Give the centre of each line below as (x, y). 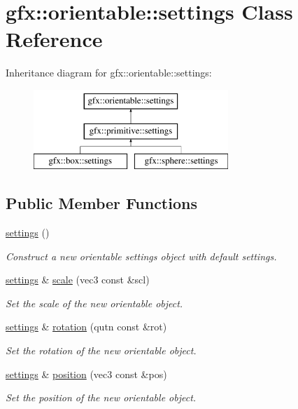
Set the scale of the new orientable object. (94, 303)
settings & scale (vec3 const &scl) (78, 280)
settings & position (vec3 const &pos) (86, 374)
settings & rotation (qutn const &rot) (86, 327)
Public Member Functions (101, 203)
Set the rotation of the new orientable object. (101, 350)
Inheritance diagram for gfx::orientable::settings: (109, 73)
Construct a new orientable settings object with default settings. (141, 256)
